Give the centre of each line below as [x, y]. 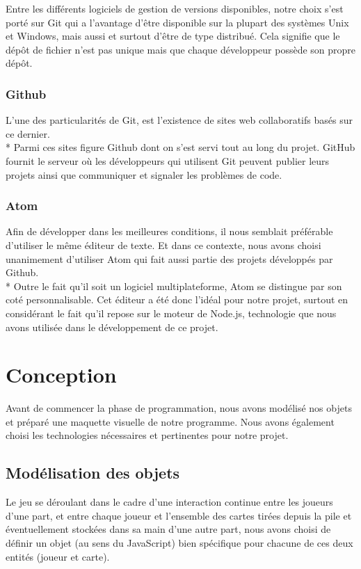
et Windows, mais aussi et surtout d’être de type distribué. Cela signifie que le [173, 36]
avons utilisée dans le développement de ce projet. [112, 327]
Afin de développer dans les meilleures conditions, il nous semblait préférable [169, 231]
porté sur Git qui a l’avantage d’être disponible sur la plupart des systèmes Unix [177, 22]
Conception [61, 375]
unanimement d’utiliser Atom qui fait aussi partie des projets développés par [169, 258]
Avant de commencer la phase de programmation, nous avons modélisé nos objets [179, 408]
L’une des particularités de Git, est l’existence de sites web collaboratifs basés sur [179, 120]
